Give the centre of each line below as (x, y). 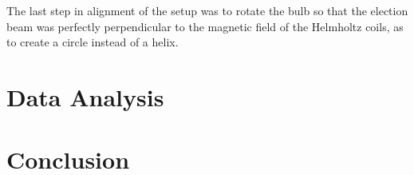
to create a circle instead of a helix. (93, 42)
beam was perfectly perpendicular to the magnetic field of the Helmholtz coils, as (205, 26)
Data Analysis (85, 96)
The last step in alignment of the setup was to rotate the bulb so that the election (207, 10)
